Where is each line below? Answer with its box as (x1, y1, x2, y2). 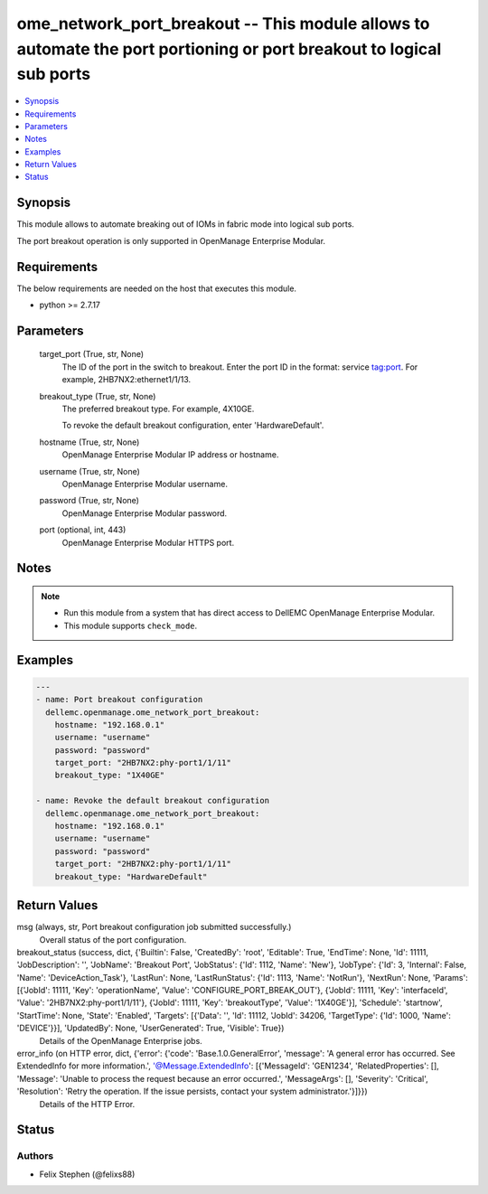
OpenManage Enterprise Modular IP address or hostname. (61, 449, 279, 460)
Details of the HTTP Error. (39, 1098, 136, 1109)
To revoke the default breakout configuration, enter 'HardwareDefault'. (61, 420, 324, 431)
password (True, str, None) (39, 495, 140, 506)
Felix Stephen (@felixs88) (39, 1169, 136, 1180)
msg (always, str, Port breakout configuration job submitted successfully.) (16, 922, 292, 933)
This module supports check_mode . (63, 620, 198, 631)
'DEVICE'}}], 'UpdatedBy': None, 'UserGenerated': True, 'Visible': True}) (16, 1022, 285, 1034)
